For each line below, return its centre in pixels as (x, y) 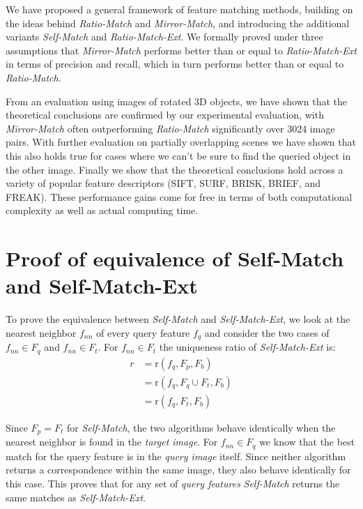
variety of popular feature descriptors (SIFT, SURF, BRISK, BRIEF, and (163, 183)
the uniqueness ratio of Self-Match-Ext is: (247, 347)
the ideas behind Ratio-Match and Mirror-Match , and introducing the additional (178, 23)
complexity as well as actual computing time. (102, 210)
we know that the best (307, 442)
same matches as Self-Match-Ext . (76, 497)
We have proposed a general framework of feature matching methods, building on (179, 9)
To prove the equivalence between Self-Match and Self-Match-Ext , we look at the (178, 319)
